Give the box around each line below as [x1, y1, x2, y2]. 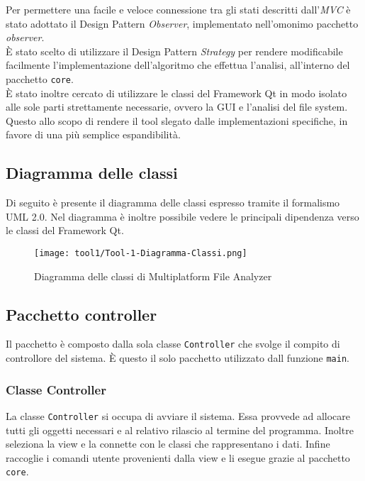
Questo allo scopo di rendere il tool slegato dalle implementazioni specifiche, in [6, 113, 348, 128]
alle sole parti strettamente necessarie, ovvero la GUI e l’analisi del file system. [6, 99, 348, 114]
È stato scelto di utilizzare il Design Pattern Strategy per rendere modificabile [6, 43, 343, 58]
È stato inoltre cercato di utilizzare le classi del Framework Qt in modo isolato [6, 85, 347, 100]
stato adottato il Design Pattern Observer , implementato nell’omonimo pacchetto [6, 16, 359, 31]
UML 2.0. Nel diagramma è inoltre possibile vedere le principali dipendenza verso [6, 209, 359, 223]
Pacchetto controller [6, 303, 157, 325]
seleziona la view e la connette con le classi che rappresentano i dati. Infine [6, 436, 330, 451]
